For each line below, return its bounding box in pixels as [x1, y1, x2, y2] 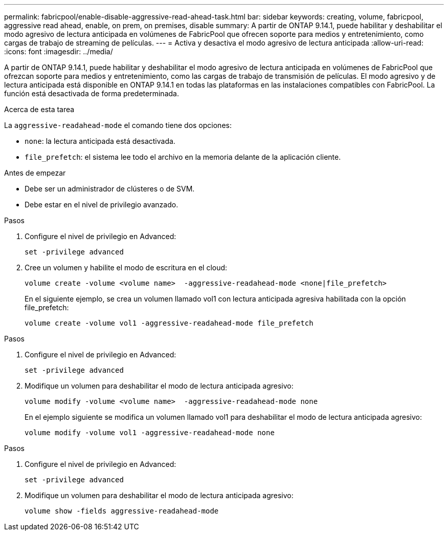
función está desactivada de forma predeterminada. [4, 89, 179, 98]
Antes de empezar [4, 168, 66, 177]
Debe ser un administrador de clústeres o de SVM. [25, 184, 195, 193]
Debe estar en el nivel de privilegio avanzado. [25, 200, 178, 209]
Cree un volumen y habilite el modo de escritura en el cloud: [25, 263, 228, 272]
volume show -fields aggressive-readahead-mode [25, 507, 219, 515]
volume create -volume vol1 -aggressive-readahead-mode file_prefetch [25, 319, 313, 327]
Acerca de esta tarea [4, 105, 75, 114]
